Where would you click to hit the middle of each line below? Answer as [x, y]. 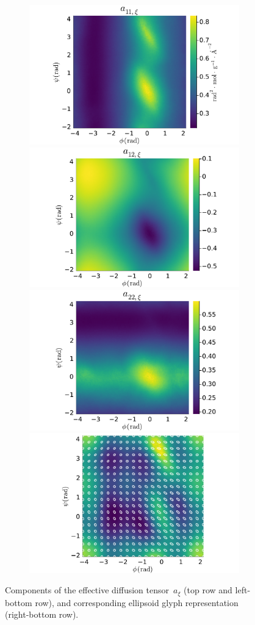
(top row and [208, 590]
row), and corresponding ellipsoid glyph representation [137, 602]
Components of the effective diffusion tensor [87, 590]
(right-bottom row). [42, 614]
